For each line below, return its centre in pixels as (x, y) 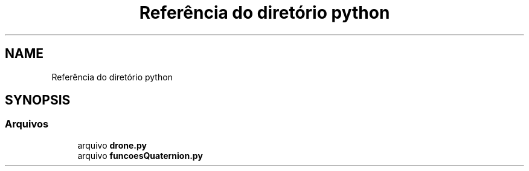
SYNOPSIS (38, 100)
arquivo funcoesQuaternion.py (140, 155)
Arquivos (27, 124)
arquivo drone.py (112, 145)
